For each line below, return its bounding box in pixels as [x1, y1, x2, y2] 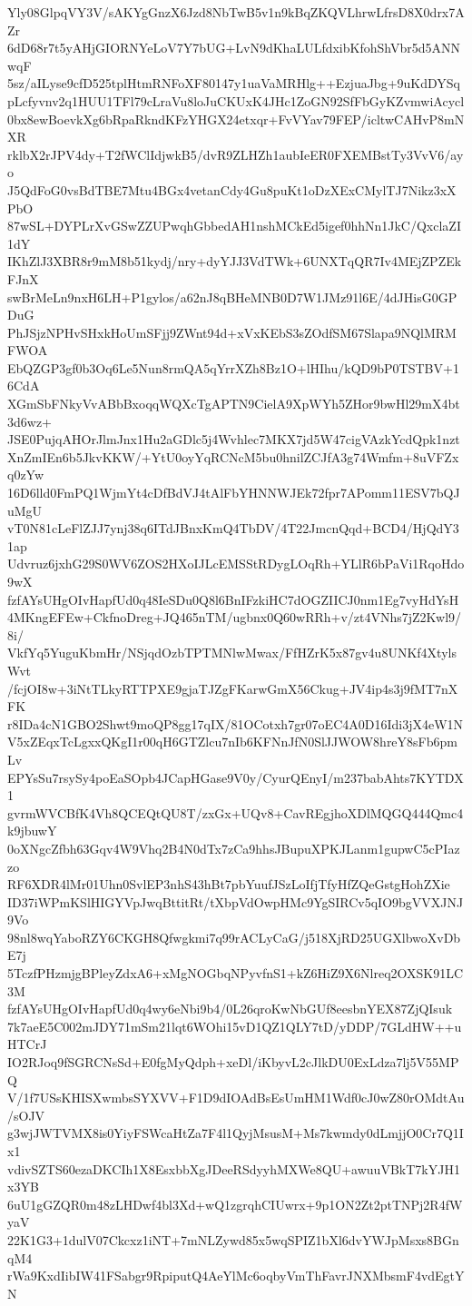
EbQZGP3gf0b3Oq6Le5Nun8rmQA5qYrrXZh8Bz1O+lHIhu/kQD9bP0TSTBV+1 [7, 358, 459, 377]
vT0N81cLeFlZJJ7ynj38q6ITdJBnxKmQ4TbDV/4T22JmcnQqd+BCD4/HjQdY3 [7, 519, 459, 538]
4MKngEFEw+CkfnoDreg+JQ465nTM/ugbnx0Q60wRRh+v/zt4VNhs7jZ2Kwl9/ [7, 608, 462, 627]
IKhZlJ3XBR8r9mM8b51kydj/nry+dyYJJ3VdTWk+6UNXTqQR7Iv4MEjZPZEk [7, 252, 462, 271]
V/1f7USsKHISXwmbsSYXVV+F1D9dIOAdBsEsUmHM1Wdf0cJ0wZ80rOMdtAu [7, 1088, 465, 1107]
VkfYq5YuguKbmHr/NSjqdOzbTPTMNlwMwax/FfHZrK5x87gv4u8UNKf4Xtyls [7, 643, 457, 662]
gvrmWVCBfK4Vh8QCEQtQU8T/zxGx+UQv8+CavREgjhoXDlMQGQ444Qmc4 [7, 803, 464, 822]
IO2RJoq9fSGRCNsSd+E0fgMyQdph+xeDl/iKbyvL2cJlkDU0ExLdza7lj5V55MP [7, 1053, 459, 1072]
